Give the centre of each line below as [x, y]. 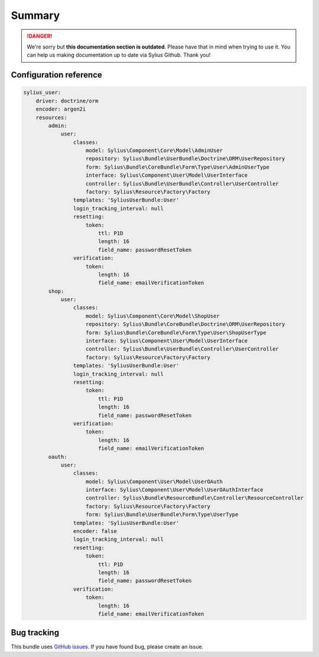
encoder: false [95, 531]
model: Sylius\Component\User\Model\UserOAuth [154, 481]
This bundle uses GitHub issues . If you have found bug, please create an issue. [107, 647]
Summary [35, 15]
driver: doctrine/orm [67, 101]
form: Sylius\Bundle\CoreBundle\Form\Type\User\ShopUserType [176, 332]
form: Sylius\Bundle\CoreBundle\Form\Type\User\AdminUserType [178, 167]
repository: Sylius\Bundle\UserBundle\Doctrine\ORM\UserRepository [185, 159]
